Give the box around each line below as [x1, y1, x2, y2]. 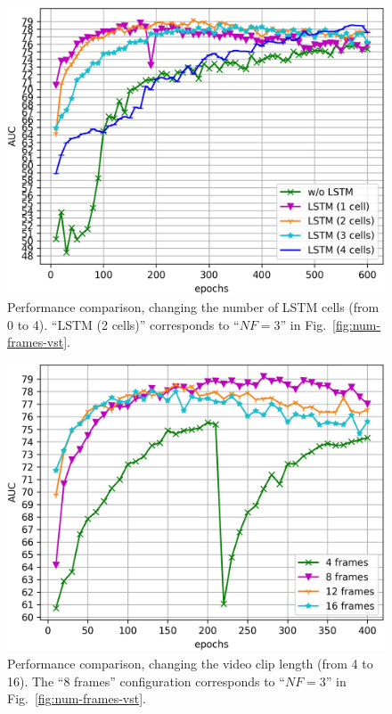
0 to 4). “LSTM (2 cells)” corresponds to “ [7, 315, 240, 333]
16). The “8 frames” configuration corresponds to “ [7, 671, 285, 690]
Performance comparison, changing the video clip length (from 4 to [7, 654, 373, 673]
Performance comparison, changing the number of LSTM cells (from [7, 298, 380, 316]
